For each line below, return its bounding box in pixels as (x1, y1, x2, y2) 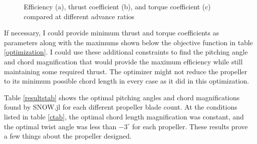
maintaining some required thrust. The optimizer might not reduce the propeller (4, 66, 247, 76)
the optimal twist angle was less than (4, 121, 117, 131)
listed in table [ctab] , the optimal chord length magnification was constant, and (4, 111, 244, 121)
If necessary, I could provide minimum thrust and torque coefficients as (4, 28, 219, 38)
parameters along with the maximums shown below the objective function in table (4, 37, 253, 47)
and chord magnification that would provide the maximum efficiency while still (4, 56, 243, 66)
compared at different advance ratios (24, 11, 134, 21)
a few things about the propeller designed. (4, 131, 132, 141)
